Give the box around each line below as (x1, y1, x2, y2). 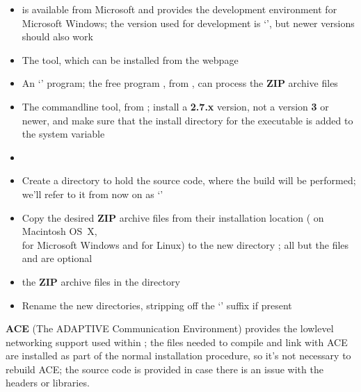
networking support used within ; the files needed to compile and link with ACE (6, 334, 348, 349)
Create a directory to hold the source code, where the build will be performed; (22, 173, 356, 188)
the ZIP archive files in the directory (22, 274, 180, 288)
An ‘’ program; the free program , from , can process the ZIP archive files (22, 76, 338, 90)
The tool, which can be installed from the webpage (22, 52, 239, 67)
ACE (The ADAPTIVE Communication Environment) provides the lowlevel (6, 321, 334, 336)
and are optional (22, 251, 93, 266)
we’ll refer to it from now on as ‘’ (22, 186, 163, 201)
